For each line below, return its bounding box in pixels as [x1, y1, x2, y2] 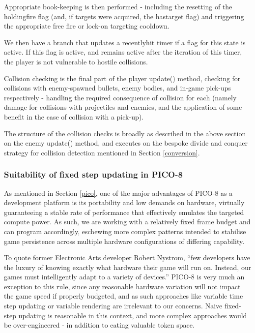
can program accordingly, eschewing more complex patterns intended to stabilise [4, 226, 246, 236]
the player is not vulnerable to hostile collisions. [4, 56, 148, 66]
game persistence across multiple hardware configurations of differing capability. [4, 236, 245, 246]
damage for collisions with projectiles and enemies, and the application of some [4, 102, 242, 112]
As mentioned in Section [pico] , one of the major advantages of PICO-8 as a [4, 187, 233, 198]
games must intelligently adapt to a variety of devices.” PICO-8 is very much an [4, 272, 245, 282]
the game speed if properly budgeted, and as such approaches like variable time [4, 291, 243, 301]
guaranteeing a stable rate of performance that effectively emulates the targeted [4, 207, 244, 217]
